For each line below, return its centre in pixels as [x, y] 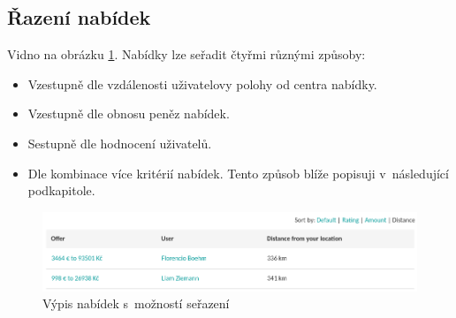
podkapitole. [61, 190]
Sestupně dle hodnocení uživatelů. [120, 143]
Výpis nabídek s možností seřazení [136, 303]
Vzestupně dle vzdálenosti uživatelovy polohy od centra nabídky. [202, 83]
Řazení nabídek [79, 17]
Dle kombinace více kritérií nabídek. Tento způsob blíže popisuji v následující [238, 173]
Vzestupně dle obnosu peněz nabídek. [129, 114]
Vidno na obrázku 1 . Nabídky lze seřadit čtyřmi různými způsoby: [186, 54]
